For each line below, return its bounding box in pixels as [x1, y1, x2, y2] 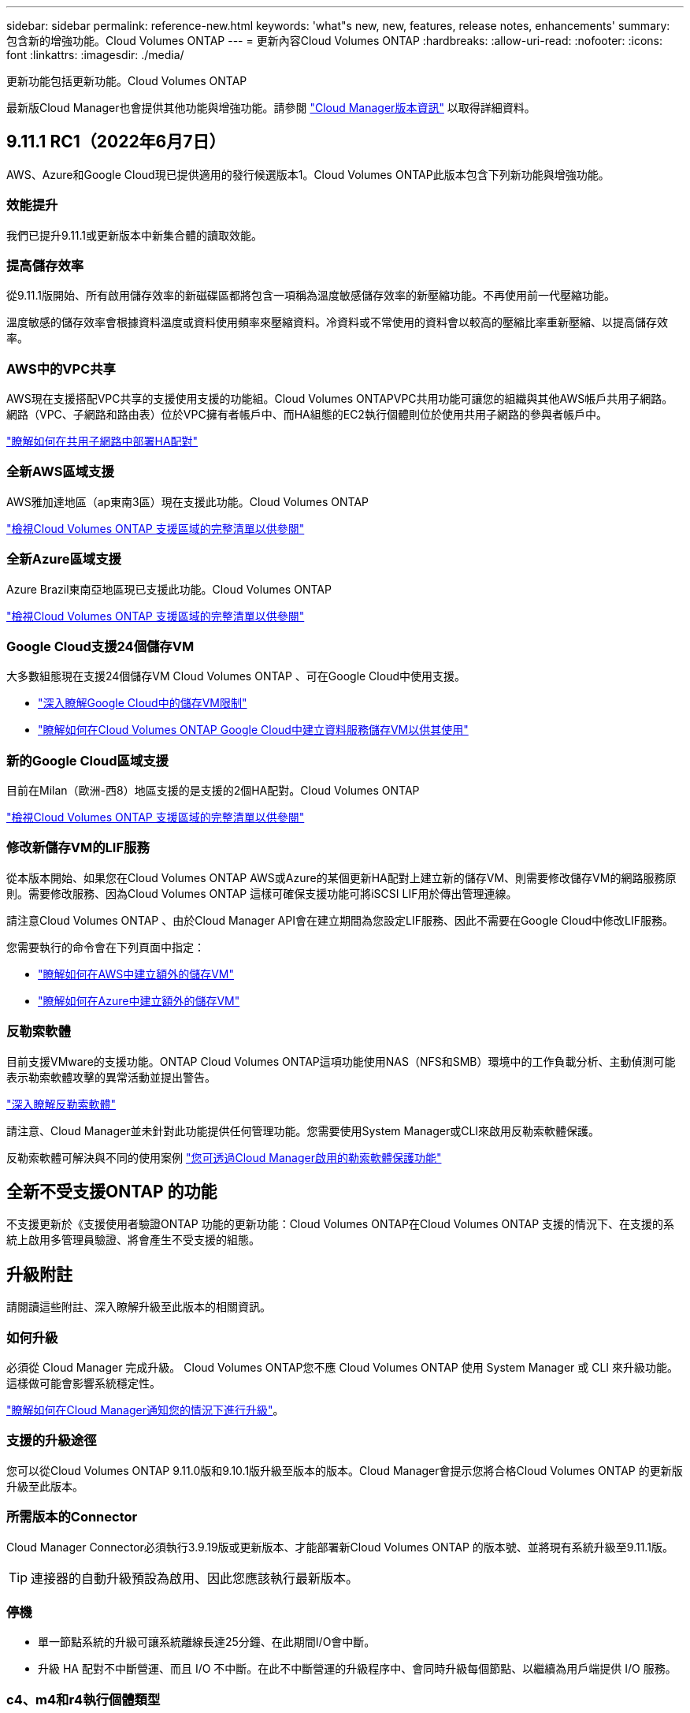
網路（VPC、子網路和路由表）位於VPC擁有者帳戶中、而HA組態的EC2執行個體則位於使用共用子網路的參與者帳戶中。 [6, 408, 607, 422]
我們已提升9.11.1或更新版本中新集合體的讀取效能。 [6, 228, 263, 242]
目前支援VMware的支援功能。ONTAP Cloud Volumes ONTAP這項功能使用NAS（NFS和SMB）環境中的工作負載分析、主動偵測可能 [6, 1054, 676, 1068]
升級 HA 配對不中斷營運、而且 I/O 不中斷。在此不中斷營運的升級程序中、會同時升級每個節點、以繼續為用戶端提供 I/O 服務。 [38, 1662, 677, 1676]
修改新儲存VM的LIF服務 [6, 840, 150, 856]
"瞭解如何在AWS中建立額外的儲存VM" [38, 966, 234, 981]
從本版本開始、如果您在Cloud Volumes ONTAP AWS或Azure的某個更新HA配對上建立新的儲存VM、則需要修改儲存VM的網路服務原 [6, 870, 677, 884]
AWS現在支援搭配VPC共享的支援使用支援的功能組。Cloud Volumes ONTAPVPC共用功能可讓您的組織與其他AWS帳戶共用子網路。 [6, 392, 673, 406]
